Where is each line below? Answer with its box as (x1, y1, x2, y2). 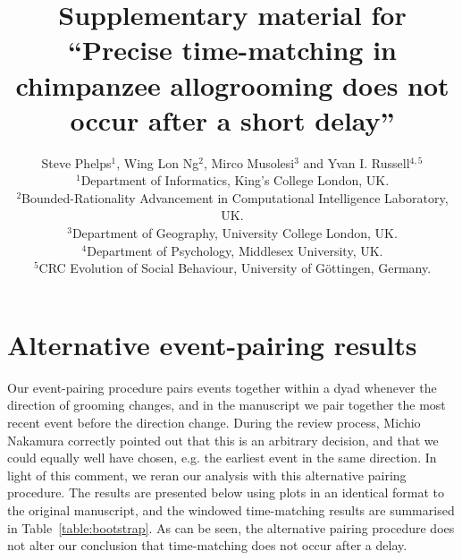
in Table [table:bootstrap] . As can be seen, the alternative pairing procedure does (7, 518, 455, 537)
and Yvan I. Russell (303, 153, 410, 172)
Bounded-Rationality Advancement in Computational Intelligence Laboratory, (21, 188, 449, 207)
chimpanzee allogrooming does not (15, 66, 449, 103)
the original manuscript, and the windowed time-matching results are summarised (7, 500, 455, 519)
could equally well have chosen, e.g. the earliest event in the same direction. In (7, 448, 437, 467)
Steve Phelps (41, 153, 112, 172)
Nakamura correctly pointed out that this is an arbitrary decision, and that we (7, 430, 439, 449)
